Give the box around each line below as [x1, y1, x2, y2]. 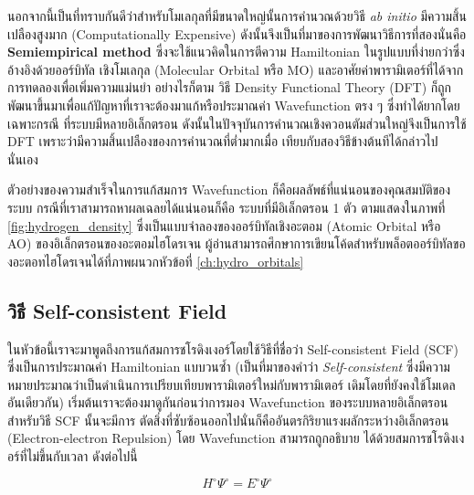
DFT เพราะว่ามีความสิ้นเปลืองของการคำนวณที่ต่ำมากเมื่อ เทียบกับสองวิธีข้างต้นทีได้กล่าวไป [7, 132, 438, 151]
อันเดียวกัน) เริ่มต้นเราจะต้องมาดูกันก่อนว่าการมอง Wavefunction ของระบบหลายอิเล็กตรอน [7, 393, 448, 412]
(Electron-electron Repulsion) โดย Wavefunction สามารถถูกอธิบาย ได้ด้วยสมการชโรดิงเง [7, 428, 465, 448]
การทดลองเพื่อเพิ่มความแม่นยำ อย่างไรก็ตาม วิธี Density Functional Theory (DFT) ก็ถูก [7, 78, 452, 97]
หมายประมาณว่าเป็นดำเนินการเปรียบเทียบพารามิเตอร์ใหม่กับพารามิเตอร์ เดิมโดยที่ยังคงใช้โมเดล [7, 374, 456, 394]
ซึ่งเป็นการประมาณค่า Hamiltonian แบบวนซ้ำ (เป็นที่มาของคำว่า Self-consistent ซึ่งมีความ [7, 357, 450, 376]
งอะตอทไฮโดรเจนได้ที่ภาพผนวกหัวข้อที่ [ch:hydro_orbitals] [7, 251, 304, 270]
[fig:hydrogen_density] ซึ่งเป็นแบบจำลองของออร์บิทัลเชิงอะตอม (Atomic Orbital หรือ [7, 216, 441, 235]
